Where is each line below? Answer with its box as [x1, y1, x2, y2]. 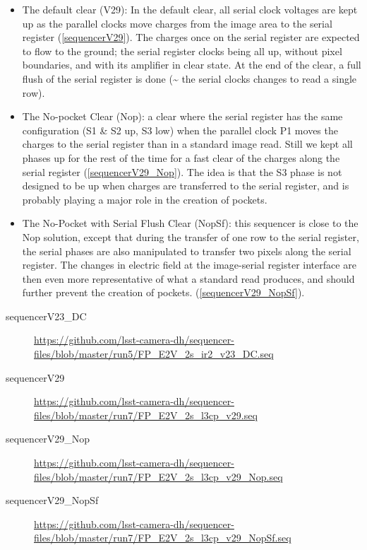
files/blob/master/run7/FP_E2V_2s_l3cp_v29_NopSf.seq [34, 530, 291, 545]
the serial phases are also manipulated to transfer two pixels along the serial [22, 243, 351, 258]
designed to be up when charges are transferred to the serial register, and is [22, 178, 349, 193]
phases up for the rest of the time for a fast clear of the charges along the [22, 150, 340, 165]
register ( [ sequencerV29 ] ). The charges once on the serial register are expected [22, 30, 360, 45]
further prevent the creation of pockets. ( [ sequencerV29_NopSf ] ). [22, 285, 305, 300]
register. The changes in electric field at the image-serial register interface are [22, 257, 356, 272]
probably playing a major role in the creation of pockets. [22, 192, 267, 206]
